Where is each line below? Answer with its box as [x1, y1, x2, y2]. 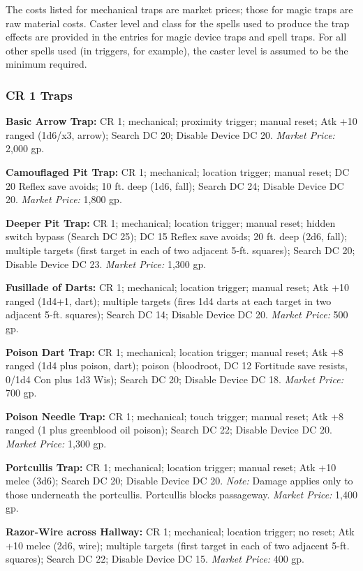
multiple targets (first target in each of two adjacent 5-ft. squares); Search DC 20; [6, 242, 355, 257]
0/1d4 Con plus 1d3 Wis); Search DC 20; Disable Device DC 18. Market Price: [6, 371, 343, 386]
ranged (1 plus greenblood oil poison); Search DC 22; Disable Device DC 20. [6, 422, 332, 437]
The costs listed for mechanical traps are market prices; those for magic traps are [6, 2, 353, 16]
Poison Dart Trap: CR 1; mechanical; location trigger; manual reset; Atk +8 [6, 344, 343, 359]
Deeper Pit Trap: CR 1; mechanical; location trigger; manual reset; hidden [6, 215, 336, 230]
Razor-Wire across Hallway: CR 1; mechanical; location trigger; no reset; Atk [6, 524, 355, 539]
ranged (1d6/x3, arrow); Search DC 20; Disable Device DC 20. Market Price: [6, 127, 335, 142]
